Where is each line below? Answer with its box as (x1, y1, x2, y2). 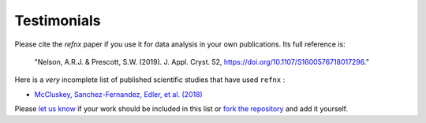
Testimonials (14, 12, 101, 29)
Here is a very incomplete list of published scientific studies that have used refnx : (14, 75, 286, 84)
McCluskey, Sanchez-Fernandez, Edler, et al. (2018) (34, 89, 203, 99)
